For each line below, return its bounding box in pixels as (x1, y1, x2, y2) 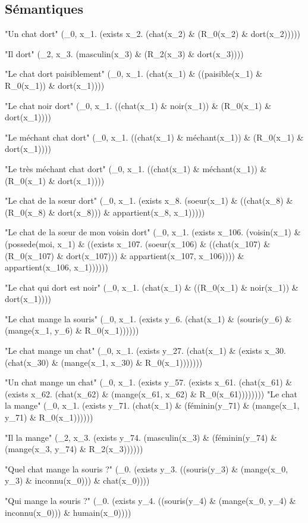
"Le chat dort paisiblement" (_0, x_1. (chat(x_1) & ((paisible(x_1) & (5, 67, 263, 80)
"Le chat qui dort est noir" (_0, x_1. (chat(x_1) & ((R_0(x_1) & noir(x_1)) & (5, 281, 298, 293)
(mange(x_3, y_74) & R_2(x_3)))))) (5, 443, 143, 455)
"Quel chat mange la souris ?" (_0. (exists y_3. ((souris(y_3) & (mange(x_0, (5, 462, 288, 475)
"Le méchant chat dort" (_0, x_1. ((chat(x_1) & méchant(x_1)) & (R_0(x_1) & (5, 130, 304, 143)
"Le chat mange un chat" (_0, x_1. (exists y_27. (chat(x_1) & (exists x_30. (5, 344, 286, 357)
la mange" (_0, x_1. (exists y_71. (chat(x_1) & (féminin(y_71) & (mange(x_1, (5, 399, 300, 412)
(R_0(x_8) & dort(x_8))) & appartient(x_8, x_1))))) (5, 206, 205, 218)
